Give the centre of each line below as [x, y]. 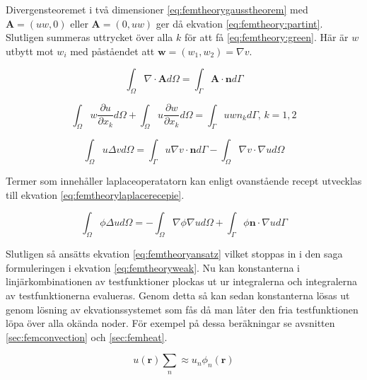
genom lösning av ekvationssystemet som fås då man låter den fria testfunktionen [182, 309]
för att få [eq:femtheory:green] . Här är [266, 37]
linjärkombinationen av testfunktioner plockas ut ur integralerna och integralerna [182, 281]
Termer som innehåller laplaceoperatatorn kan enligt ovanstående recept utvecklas [184, 181]
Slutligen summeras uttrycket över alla [89, 37]
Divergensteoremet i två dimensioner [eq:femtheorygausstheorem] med [157, 9]
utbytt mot [30, 51]
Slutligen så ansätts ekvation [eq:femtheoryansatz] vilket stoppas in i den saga [174, 254]
